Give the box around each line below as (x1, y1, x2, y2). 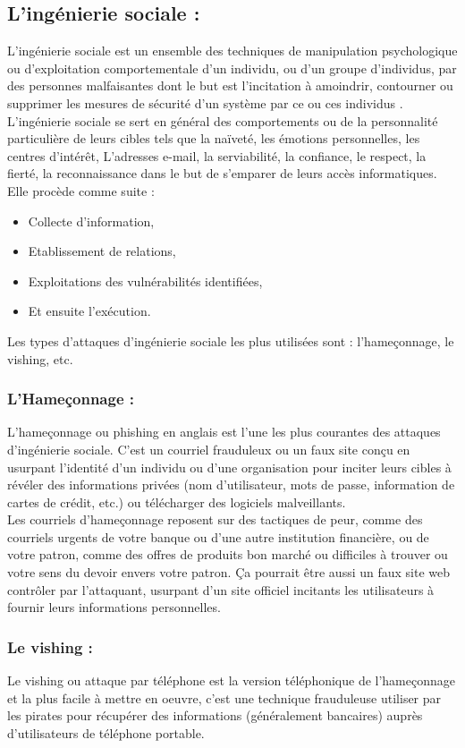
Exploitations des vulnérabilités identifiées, (28, 271, 263, 290)
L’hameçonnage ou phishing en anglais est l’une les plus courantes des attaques (7, 422, 441, 441)
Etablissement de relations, (28, 242, 176, 260)
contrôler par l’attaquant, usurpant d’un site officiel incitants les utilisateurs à (7, 580, 435, 599)
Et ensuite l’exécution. (28, 302, 151, 320)
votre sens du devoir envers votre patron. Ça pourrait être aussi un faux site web (7, 563, 451, 582)
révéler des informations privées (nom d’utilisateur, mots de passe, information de (7, 475, 455, 494)
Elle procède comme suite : (7, 181, 155, 200)
